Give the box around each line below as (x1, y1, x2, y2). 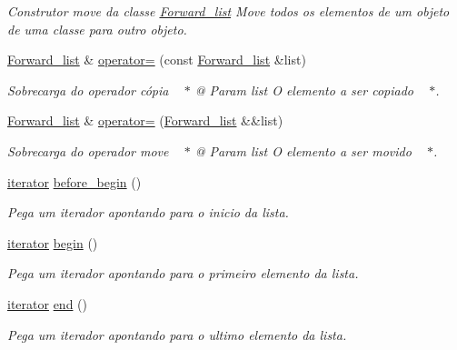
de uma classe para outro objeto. (7, 19, 187, 38)
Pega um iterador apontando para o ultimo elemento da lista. (7, 325, 347, 344)
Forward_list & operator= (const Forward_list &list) (7, 50, 306, 69)
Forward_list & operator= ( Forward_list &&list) (7, 111, 283, 130)
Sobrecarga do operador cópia (7, 80, 169, 99)
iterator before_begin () (7, 172, 142, 191)
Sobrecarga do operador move (7, 141, 169, 160)
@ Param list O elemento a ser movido (194, 141, 412, 160)
